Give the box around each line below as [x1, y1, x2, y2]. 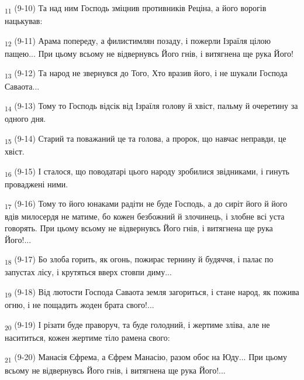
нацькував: [5, 15, 43, 27]
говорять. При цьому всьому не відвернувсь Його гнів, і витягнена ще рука [5, 222, 273, 234]
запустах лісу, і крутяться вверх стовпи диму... [5, 266, 172, 278]
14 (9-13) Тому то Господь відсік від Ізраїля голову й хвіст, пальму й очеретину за [5, 100, 298, 113]
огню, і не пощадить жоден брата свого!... [5, 299, 154, 311]
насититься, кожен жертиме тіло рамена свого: [5, 331, 170, 343]
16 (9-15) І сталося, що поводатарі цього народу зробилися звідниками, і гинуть [5, 165, 289, 179]
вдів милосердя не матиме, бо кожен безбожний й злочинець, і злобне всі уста [5, 210, 285, 222]
